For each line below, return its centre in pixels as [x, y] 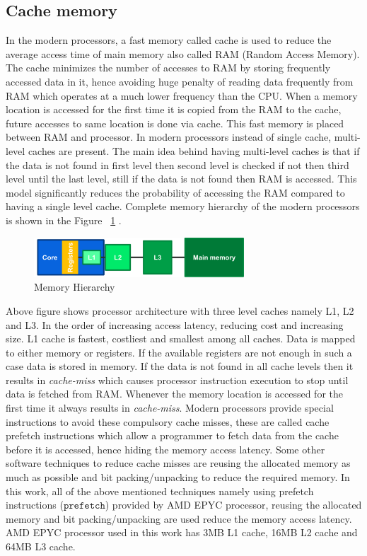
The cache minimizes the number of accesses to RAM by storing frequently [168, 68]
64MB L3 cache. [41, 546]
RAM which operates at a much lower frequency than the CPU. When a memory [182, 95]
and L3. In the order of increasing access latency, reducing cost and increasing [175, 324]
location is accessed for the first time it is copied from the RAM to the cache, [174, 109]
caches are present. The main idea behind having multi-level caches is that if [194, 150]
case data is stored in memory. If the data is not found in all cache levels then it [180, 366]
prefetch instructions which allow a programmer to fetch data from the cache [172, 435]
